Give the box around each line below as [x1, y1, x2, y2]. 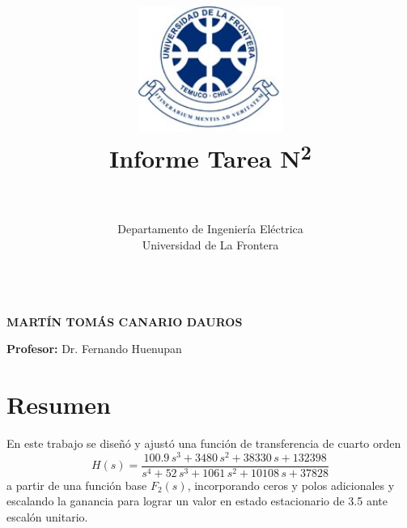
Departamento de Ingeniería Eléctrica [117, 219, 303, 236]
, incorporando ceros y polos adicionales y [187, 476, 395, 493]
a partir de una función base [6, 476, 147, 493]
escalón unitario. [6, 508, 88, 525]
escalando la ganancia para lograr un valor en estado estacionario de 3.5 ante [6, 492, 388, 509]
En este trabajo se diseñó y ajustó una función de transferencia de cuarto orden [6, 435, 401, 452]
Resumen [6, 388, 111, 421]
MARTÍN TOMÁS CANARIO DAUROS [6, 313, 243, 330]
